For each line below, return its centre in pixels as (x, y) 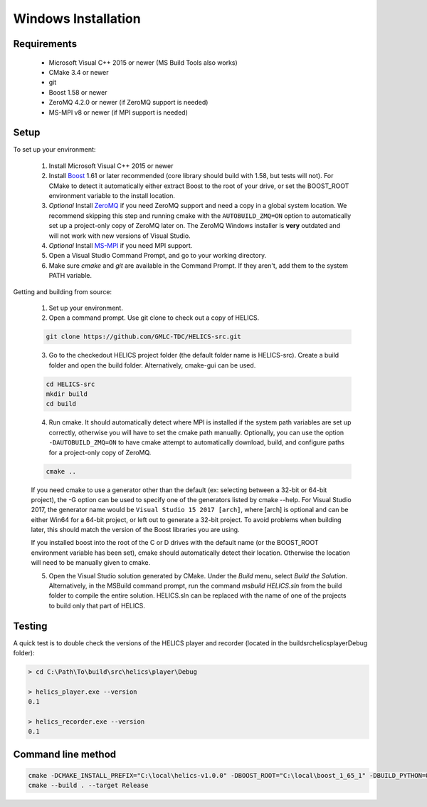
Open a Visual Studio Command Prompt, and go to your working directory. (158, 256)
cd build (61, 404)
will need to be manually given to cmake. (91, 563)
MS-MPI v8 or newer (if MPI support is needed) (118, 112)
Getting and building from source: (63, 291)
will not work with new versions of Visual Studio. (120, 236)
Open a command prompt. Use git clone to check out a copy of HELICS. (154, 318)
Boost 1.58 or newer (78, 92)
